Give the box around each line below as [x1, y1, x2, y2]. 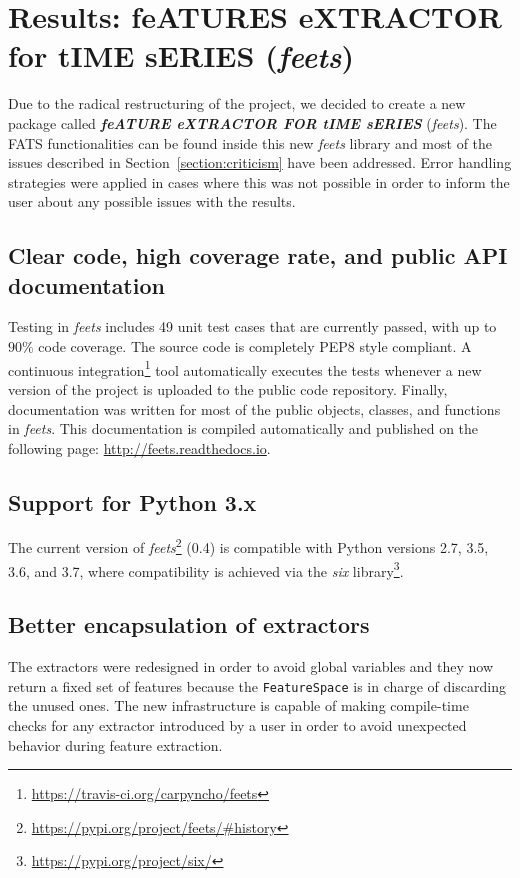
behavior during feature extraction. [8, 734, 223, 755]
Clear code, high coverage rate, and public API [8, 240, 508, 271]
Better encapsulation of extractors [8, 609, 370, 640]
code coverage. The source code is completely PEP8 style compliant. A [38, 336, 472, 357]
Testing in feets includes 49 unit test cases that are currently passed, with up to [8, 316, 497, 337]
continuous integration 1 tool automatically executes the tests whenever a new [8, 356, 482, 380]
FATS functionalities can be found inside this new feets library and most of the [8, 132, 493, 153]
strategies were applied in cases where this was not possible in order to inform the [8, 171, 510, 192]
